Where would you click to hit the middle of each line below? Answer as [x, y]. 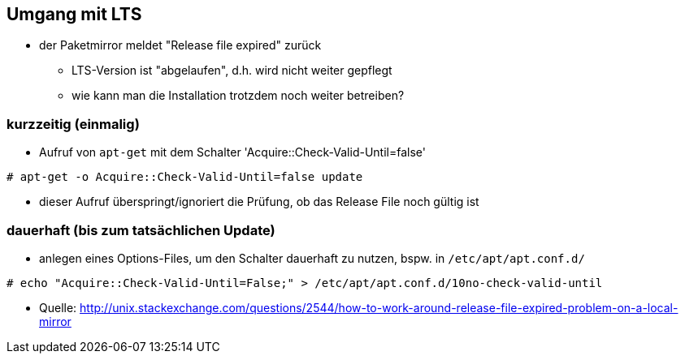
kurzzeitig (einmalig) [73, 124]
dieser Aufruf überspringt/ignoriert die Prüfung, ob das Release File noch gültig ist [259, 202]
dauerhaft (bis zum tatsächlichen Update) [141, 230]
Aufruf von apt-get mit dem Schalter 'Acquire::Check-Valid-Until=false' [232, 152]
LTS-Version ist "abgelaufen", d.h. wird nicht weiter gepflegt [232, 71]
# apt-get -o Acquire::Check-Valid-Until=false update [185, 177]
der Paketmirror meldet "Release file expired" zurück [180, 45]
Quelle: [58, 307]
